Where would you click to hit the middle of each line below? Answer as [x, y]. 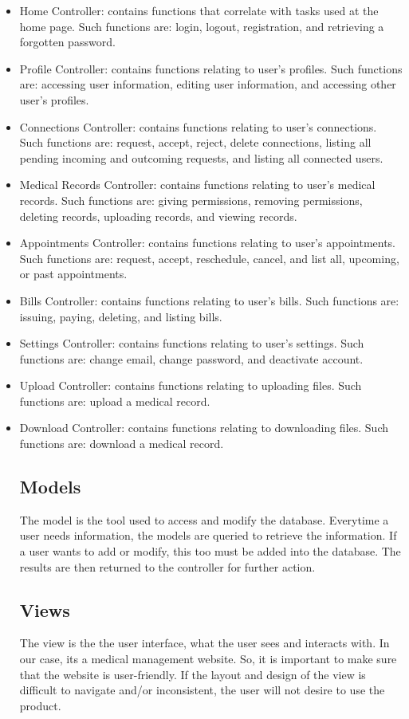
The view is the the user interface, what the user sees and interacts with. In [204, 643]
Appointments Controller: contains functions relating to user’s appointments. [208, 243]
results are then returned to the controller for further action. [167, 566]
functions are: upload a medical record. [115, 401]
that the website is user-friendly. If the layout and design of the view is [193, 674]
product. [40, 705]
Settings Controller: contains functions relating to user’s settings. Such [192, 343]
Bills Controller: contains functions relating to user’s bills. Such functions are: [209, 300]
